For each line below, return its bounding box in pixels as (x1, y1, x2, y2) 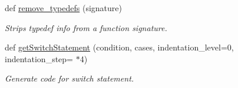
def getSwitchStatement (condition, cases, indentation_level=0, (5, 41, 234, 53)
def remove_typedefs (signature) (5, 2, 122, 13)
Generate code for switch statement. (5, 72, 134, 84)
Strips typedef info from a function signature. (5, 21, 167, 33)
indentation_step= (5, 52, 73, 65)
